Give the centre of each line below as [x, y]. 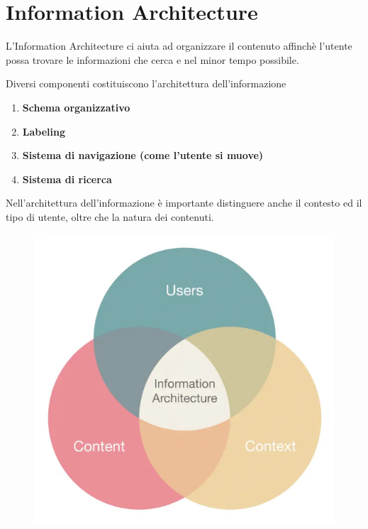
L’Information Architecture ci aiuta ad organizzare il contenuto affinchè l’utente [179, 46]
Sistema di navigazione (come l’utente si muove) [143, 155]
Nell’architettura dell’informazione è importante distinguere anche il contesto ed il [184, 203]
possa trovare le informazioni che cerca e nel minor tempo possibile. [152, 59]
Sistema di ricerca [67, 179]
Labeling [44, 131]
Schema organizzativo [76, 107]
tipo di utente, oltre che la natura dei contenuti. [110, 216]
